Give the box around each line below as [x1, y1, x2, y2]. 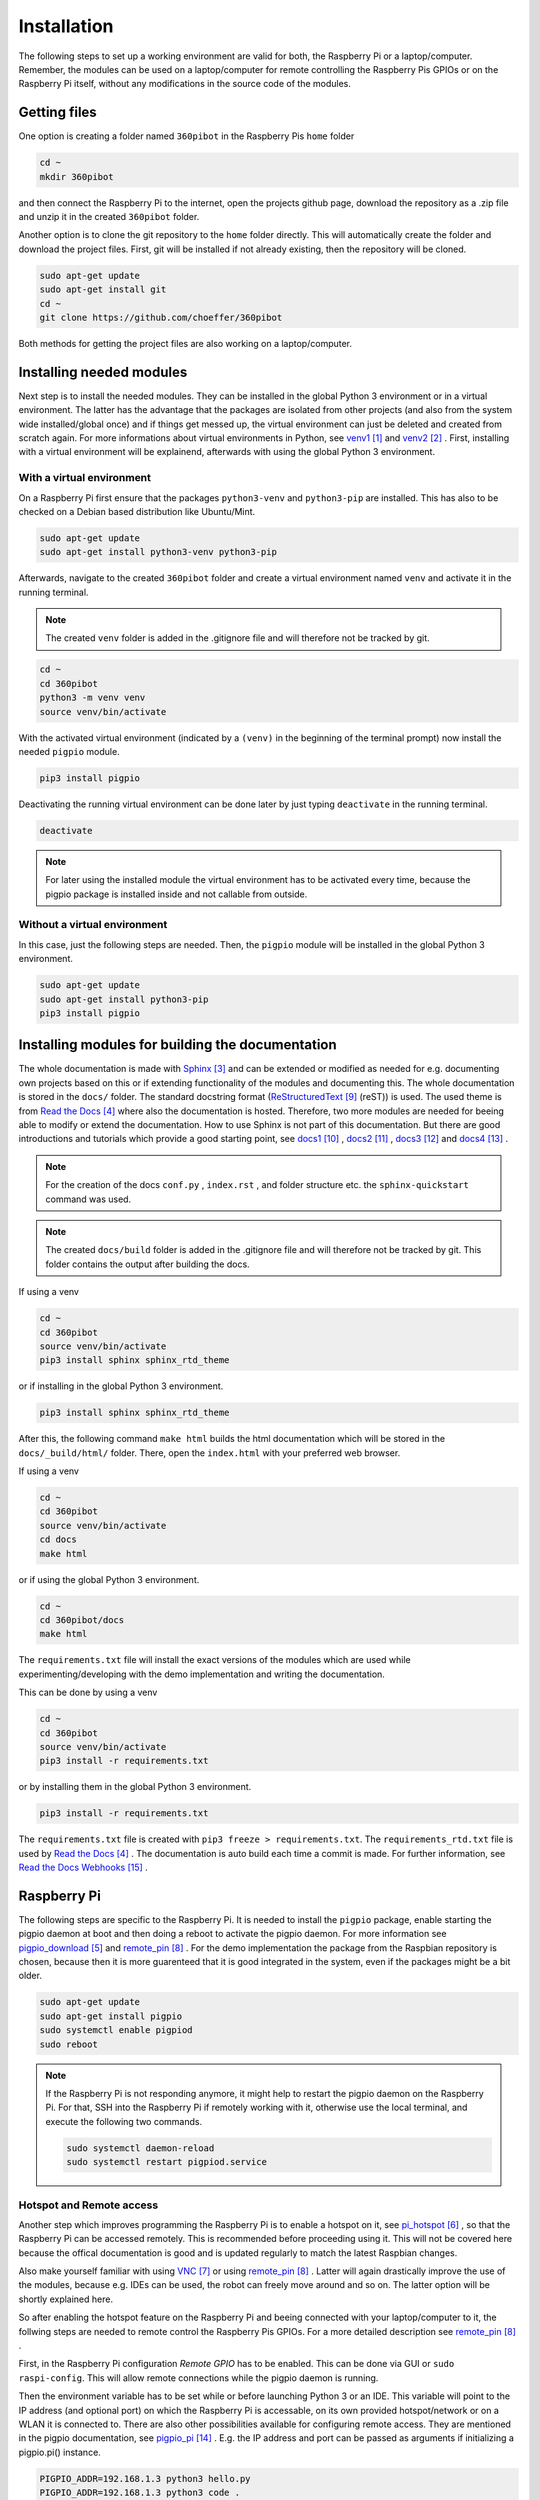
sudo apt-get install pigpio [39, 2010, 183, 2022]
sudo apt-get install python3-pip [39, 993, 209, 1005]
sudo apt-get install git [39, 284, 167, 295]
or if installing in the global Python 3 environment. [18, 1380, 224, 1392]
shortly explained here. [18, 2293, 114, 2305]
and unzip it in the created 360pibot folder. [18, 210, 200, 222]
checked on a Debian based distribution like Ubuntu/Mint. [18, 505, 256, 517]
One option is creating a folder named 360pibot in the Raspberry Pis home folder [18, 130, 355, 142]
